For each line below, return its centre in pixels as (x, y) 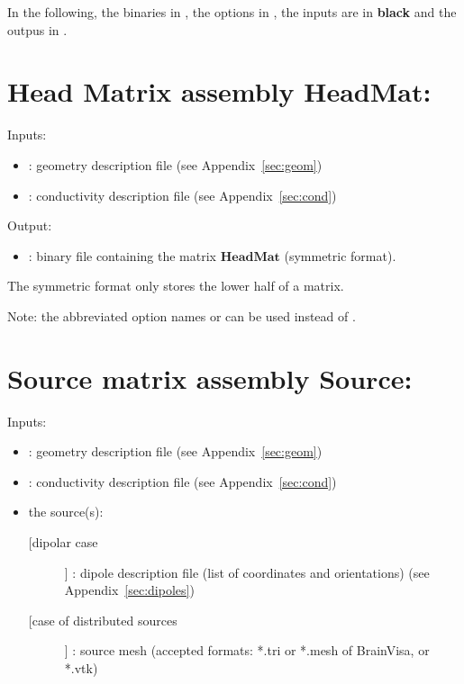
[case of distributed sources (103, 620)
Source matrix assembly (159, 378)
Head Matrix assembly (151, 91)
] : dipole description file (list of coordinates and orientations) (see (247, 572)
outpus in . (37, 29)
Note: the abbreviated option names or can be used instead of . (182, 315)
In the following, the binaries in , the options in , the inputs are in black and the (232, 12)
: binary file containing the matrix (122, 255)
